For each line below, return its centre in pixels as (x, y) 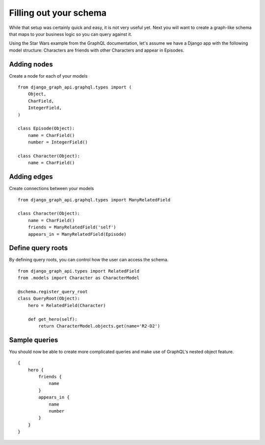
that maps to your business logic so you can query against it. (71, 34)
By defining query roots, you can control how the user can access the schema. (89, 260)
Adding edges (31, 177)
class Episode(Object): (46, 128)
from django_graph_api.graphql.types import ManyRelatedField (94, 200)
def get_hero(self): (53, 319)
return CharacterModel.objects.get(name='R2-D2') (99, 326)
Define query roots (39, 248)
